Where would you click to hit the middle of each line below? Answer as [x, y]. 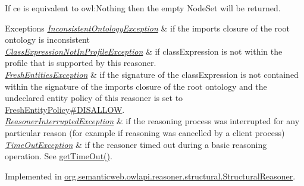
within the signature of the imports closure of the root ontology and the [136, 86]
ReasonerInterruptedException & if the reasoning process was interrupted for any [152, 121]
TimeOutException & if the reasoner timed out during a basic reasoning [136, 144]
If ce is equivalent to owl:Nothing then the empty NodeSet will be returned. [143, 8]
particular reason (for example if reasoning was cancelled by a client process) [145, 132]
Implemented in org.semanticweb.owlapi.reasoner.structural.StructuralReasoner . [150, 176]
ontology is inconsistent [47, 40]
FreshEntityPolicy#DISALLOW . [65, 109]
